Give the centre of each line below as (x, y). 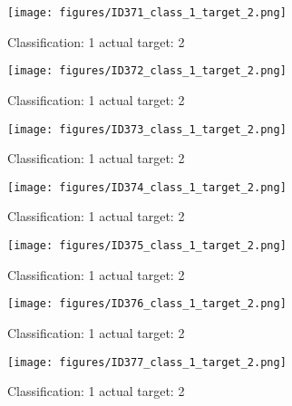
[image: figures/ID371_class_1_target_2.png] (147, 13)
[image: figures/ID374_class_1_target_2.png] (147, 187)
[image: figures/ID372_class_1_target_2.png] (147, 71)
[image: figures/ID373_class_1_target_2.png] (147, 129)
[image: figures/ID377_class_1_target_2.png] (147, 362)
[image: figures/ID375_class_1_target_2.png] (147, 246)
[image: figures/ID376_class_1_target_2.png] (147, 304)
